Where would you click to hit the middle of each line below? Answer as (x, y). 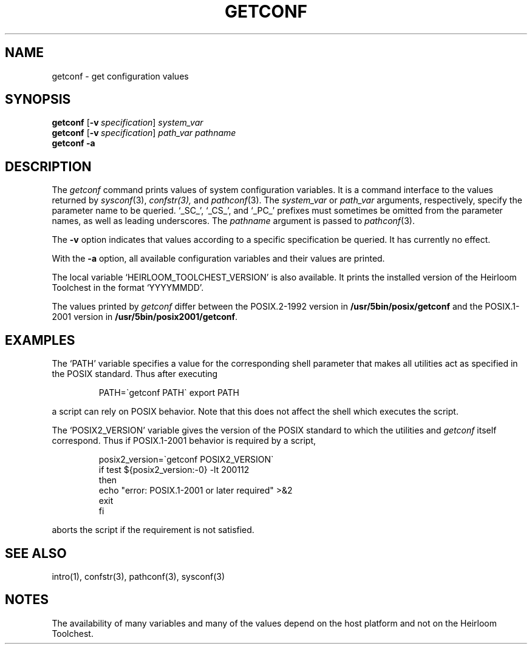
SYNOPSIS (38, 100)
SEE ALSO (36, 553)
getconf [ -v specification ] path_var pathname (144, 133)
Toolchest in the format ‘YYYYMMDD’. (128, 288)
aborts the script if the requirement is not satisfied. (153, 530)
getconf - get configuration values (120, 76)
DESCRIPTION (48, 166)
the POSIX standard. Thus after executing (135, 374)
